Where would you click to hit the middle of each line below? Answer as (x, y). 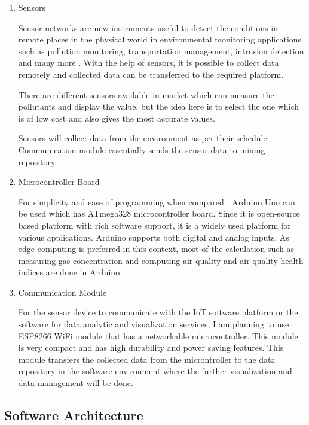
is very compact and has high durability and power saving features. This (151, 347)
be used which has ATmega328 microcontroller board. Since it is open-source (159, 213)
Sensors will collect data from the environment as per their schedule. (144, 138)
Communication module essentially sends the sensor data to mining (142, 149)
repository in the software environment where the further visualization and (155, 371)
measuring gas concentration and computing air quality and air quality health (161, 260)
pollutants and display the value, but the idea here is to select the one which (159, 106)
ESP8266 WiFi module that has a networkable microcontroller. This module (158, 336)
